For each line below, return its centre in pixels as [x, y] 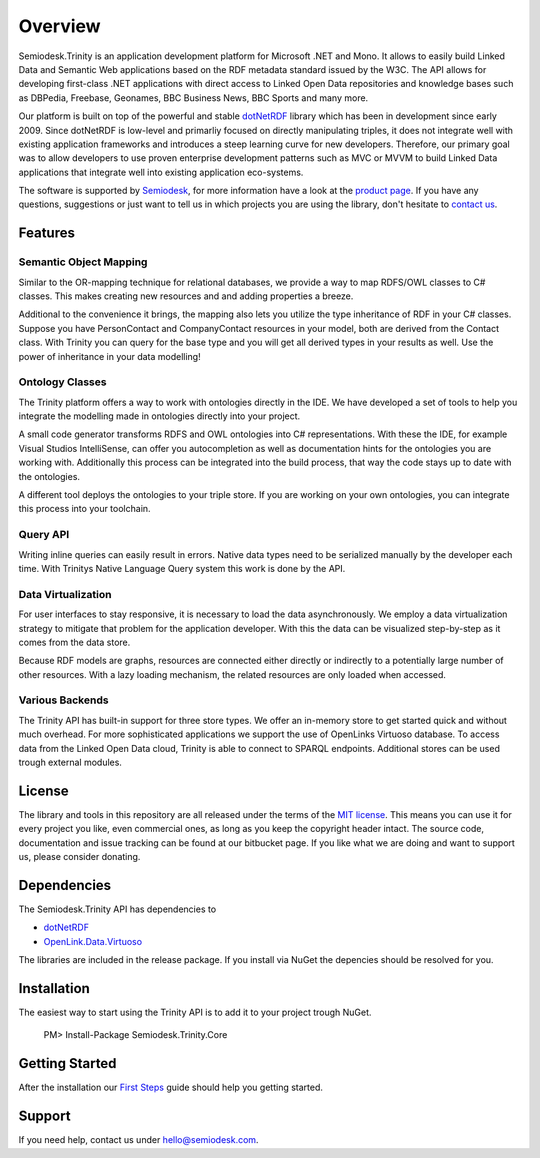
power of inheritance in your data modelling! [109, 356]
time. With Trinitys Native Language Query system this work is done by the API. [182, 568]
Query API [44, 535]
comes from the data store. [74, 642]
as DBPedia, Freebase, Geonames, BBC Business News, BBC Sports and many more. [193, 97]
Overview [59, 26]
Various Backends [63, 700]
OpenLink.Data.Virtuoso [93, 941]
